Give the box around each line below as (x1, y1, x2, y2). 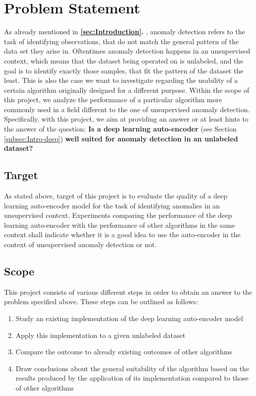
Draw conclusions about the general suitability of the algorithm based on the (15, 363, 249, 373)
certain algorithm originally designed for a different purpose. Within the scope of (4, 84, 250, 95)
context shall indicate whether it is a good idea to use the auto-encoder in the (4, 229, 241, 240)
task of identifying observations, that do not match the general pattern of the (4, 36, 239, 46)
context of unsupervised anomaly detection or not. (4, 239, 157, 250)
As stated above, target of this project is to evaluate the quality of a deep (4, 191, 228, 201)
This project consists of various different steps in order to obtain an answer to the (4, 286, 253, 297)
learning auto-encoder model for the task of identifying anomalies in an (4, 200, 220, 210)
